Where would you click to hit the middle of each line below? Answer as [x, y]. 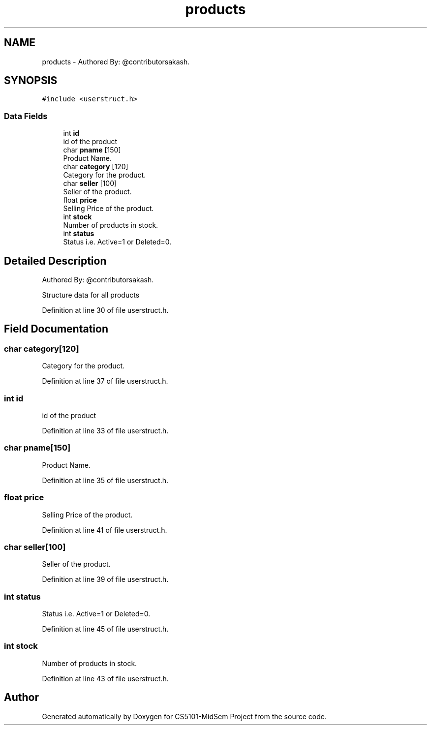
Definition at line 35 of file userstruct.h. [105, 480]
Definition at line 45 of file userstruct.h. [105, 629]
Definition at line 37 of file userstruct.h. [105, 381]
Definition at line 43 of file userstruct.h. [105, 678]
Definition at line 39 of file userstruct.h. [105, 579]
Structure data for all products [91, 295]
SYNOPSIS [31, 81]
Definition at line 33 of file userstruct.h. [105, 431]
